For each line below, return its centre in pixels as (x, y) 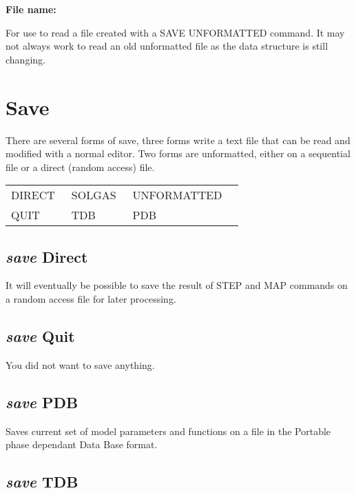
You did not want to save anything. (80, 364)
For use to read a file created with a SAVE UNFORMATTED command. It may (175, 32)
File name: (31, 9)
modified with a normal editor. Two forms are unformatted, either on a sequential (178, 153)
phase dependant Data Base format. (82, 444)
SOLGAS (94, 195)
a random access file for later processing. (91, 299)
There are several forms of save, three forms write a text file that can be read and (178, 140)
